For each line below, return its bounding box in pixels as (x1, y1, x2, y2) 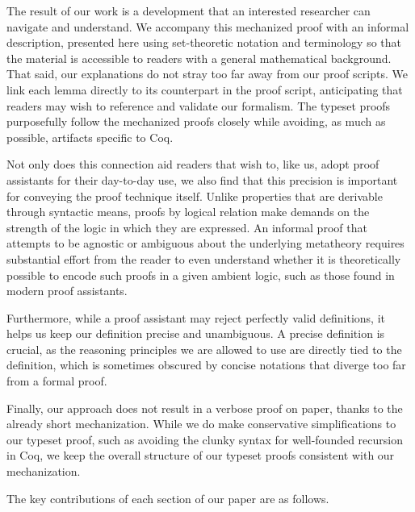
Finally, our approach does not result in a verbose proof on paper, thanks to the (6, 399, 403, 416)
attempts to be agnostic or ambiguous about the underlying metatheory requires (6, 235, 405, 252)
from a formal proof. (6, 373, 107, 389)
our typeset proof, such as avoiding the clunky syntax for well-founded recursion (6, 431, 404, 447)
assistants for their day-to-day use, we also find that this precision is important (6, 171, 398, 188)
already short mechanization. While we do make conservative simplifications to (6, 415, 396, 432)
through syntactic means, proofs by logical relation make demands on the (6, 203, 370, 220)
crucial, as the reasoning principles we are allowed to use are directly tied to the (6, 340, 402, 357)
